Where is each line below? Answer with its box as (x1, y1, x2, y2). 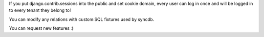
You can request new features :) (9, 25, 74, 31)
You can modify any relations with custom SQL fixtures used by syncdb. (9, 16, 154, 22)
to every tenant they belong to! (9, 7, 71, 13)
